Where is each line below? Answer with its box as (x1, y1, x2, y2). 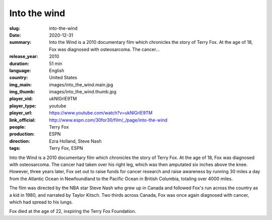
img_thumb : (9, 89, 35, 95)
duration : (9, 61, 30, 67)
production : (9, 131, 35, 137)
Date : (9, 32, 21, 38)
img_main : (9, 81, 32, 88)
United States (49, 75, 78, 81)
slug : (9, 25, 20, 31)
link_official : (9, 117, 36, 123)
